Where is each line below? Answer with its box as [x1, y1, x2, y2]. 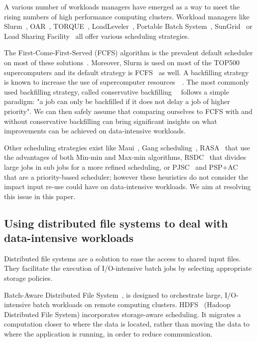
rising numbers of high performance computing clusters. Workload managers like [4, 11, 250, 21]
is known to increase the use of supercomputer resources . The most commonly [4, 77, 249, 87]
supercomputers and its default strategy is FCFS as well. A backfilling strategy [4, 67, 249, 77]
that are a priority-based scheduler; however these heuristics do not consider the [4, 171, 249, 182]
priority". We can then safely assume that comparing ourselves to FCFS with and [4, 106, 253, 116]
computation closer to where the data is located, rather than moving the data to [4, 319, 250, 329]
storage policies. [4, 273, 53, 283]
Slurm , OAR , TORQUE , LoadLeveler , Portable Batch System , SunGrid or [4, 21, 253, 31]
